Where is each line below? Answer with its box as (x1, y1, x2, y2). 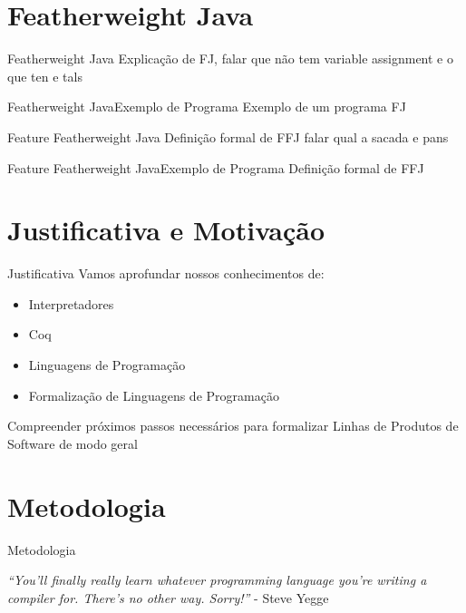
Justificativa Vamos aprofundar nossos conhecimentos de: (7, 264, 325, 283)
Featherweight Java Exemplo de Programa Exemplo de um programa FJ (7, 97, 406, 116)
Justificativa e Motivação (7, 211, 325, 248)
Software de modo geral (7, 433, 138, 452)
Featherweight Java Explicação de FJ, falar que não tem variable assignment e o (7, 49, 453, 68)
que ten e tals (7, 66, 83, 85)
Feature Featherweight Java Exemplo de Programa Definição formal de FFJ (7, 158, 424, 177)
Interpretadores (28, 294, 114, 313)
